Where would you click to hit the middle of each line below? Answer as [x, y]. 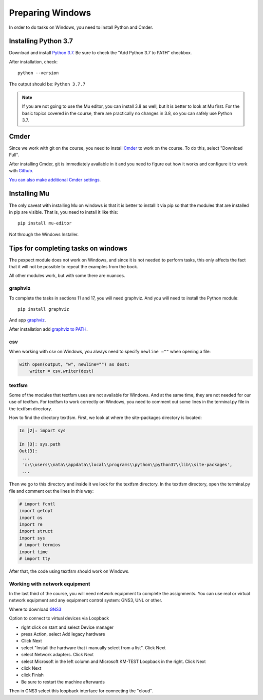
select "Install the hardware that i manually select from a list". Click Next [93, 648]
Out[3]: [28, 451]
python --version [38, 73]
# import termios [40, 545]
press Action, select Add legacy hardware [63, 634]
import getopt [36, 511]
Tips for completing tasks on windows [68, 248]
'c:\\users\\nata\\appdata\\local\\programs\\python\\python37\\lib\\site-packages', [127, 465]
